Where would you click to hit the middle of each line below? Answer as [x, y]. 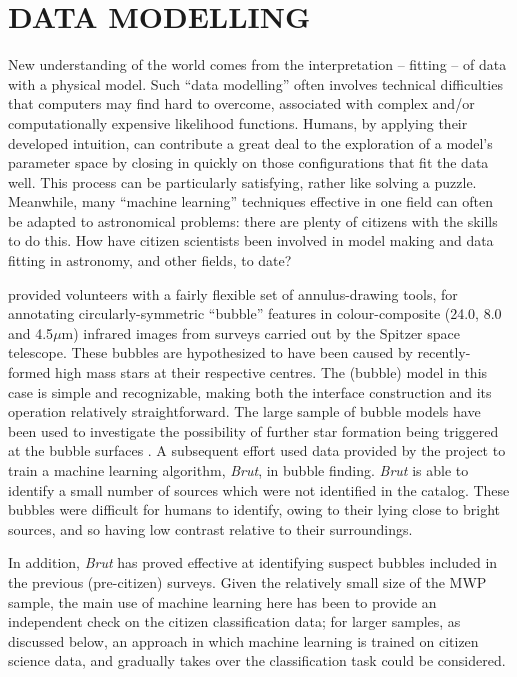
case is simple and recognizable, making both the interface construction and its [250, 391]
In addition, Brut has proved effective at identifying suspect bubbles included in [253, 562]
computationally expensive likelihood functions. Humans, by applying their [238, 122]
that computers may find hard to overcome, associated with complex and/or [241, 103]
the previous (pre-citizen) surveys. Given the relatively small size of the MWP [247, 581]
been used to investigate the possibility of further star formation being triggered [253, 430]
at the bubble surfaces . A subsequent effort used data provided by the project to [257, 450]
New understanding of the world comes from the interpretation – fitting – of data [257, 64]
